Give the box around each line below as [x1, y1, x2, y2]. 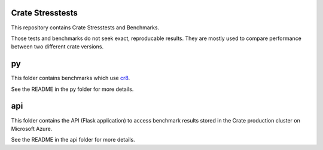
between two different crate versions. [11, 43, 104, 50]
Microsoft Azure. [11, 125, 53, 132]
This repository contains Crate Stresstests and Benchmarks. [11, 24, 160, 31]
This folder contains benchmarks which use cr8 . [11, 75, 130, 82]
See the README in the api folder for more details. [11, 136, 135, 143]
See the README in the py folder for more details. [11, 85, 134, 93]
